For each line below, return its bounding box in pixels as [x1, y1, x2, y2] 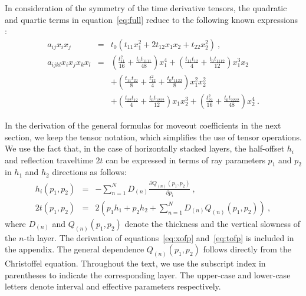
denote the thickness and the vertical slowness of [124, 217, 300, 229]
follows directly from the [203, 243, 291, 255]
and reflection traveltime [5, 153, 93, 166]
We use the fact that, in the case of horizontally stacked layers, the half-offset [5, 142, 285, 154]
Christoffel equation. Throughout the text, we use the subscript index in [5, 257, 266, 269]
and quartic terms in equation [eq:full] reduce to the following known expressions [5, 13, 298, 25]
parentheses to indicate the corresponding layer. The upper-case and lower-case [5, 268, 291, 281]
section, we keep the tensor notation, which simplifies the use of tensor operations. [5, 130, 302, 143]
